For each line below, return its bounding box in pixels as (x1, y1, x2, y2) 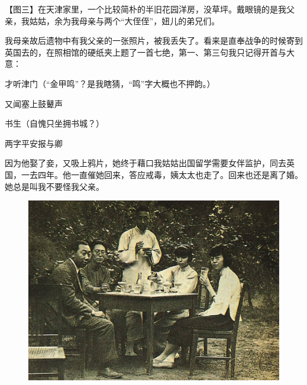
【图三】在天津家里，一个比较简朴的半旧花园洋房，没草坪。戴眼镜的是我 (5, 3, 286, 15)
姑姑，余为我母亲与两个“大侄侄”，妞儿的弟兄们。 (29, 14, 220, 27)
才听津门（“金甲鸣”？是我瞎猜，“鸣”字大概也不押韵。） (5, 77, 215, 89)
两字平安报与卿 (5, 137, 63, 149)
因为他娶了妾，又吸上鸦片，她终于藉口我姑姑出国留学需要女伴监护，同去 (5, 157, 286, 169)
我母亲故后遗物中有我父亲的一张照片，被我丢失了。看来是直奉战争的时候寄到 (5, 34, 303, 47)
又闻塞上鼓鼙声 (5, 97, 63, 109)
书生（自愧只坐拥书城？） (5, 117, 104, 130)
